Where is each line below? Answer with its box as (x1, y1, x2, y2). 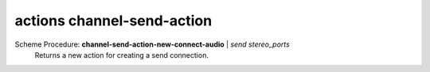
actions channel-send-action (14, 12, 213, 29)
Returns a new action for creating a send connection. (34, 50, 209, 59)
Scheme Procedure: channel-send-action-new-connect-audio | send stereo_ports (14, 40, 290, 49)
